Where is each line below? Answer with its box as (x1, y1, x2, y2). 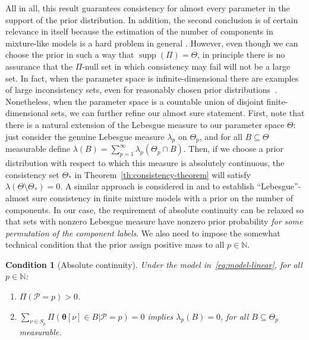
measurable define (5, 142, 71, 155)
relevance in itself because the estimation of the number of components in (5, 25, 273, 38)
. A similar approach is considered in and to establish (60, 180, 254, 192)
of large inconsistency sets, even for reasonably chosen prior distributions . (5, 83, 278, 96)
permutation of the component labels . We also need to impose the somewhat (5, 226, 280, 239)
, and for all (199, 130, 242, 142)
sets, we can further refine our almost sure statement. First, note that (51, 107, 305, 119)
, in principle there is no (197, 48, 285, 61)
